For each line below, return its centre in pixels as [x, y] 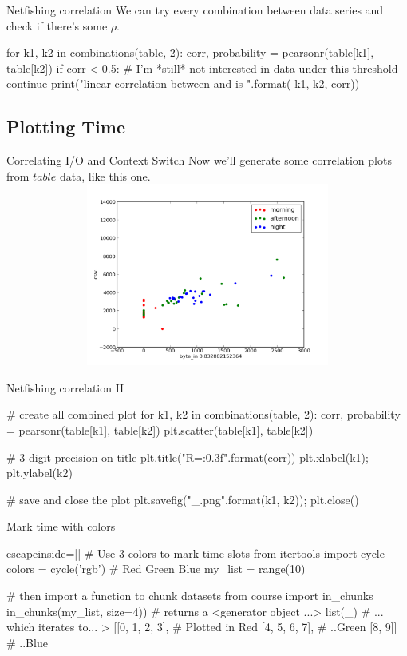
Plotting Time [66, 127]
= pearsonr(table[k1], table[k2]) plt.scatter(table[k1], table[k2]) [160, 429]
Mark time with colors [61, 526]
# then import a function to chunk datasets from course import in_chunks [190, 596]
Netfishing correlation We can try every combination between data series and [195, 10]
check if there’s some [57, 25]
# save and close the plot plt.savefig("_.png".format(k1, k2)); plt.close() [183, 499]
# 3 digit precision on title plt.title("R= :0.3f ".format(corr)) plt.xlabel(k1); [188, 457]
